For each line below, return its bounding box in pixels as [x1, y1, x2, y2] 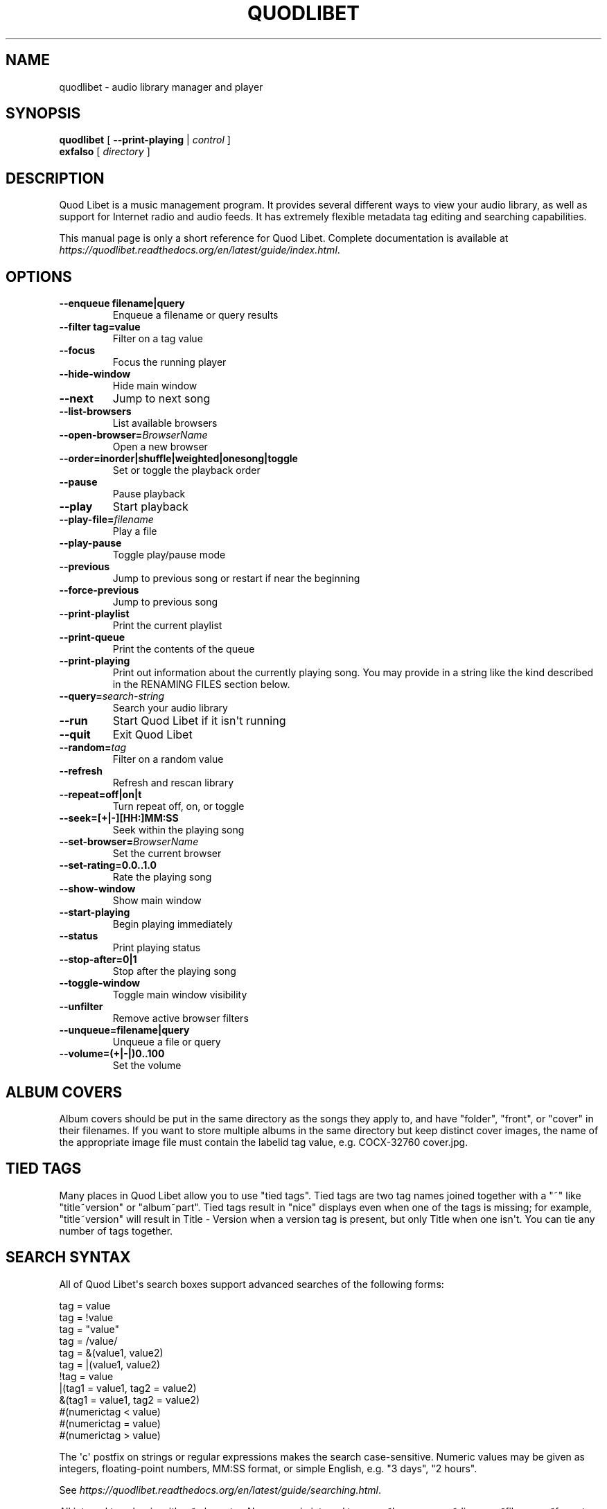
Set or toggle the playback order [112, 464, 261, 477]
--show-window [59, 883, 136, 895]
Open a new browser [112, 441, 208, 453]
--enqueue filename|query [59, 297, 185, 310]
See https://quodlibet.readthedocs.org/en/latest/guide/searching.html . [59, 1483, 382, 1496]
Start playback [112, 500, 188, 514]
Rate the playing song [112, 871, 212, 883]
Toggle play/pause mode [112, 549, 226, 561]
